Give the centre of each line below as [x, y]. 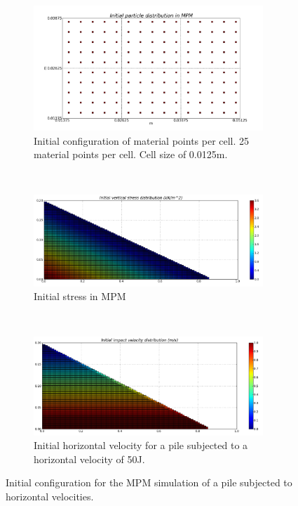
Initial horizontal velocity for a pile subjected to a [141, 445]
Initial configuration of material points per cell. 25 [142, 140]
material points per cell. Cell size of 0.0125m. [131, 154]
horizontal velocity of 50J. [89, 459]
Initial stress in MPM [80, 296]
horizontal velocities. [50, 496]
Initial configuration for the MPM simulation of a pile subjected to [149, 482]
